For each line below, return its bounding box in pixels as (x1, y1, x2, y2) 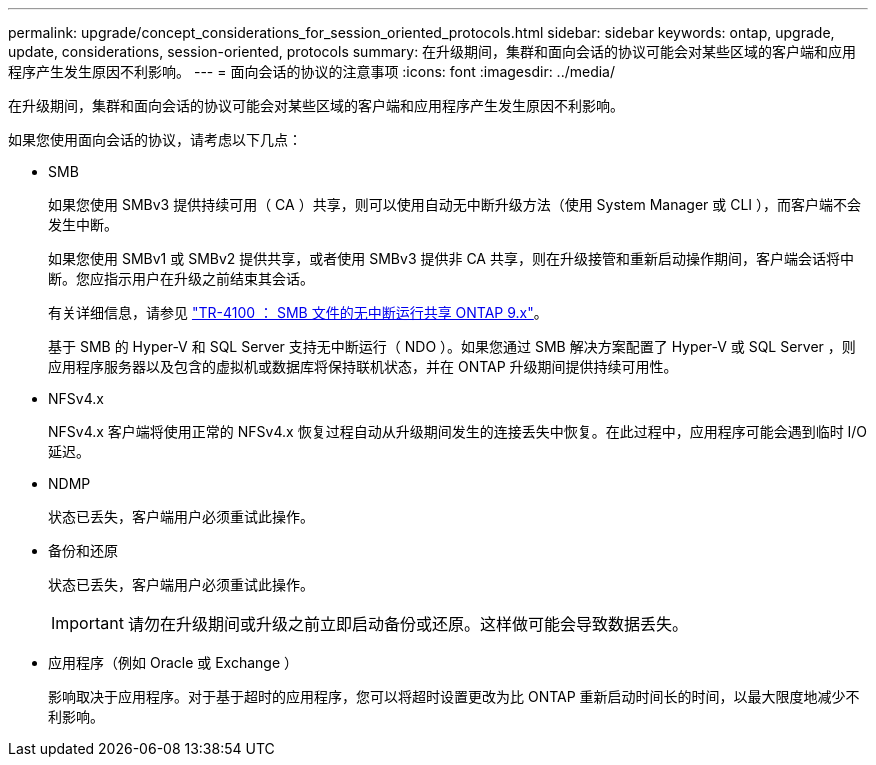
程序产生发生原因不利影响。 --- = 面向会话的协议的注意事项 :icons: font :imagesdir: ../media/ (8, 63, 616, 80)
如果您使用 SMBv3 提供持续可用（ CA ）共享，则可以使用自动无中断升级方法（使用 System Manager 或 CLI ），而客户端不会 (48, 196, 862, 213)
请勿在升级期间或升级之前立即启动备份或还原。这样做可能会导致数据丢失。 (127, 614, 688, 634)
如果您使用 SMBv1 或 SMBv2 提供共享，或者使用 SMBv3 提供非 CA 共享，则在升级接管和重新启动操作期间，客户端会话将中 (48, 250, 854, 267)
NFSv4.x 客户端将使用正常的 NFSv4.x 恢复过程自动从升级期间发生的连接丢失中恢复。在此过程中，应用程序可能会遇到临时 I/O (48, 423, 868, 440)
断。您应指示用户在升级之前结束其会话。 (48, 270, 314, 287)
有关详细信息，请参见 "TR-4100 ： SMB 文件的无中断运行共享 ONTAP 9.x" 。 (48, 304, 548, 321)
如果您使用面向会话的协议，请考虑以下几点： (8, 131, 302, 148)
